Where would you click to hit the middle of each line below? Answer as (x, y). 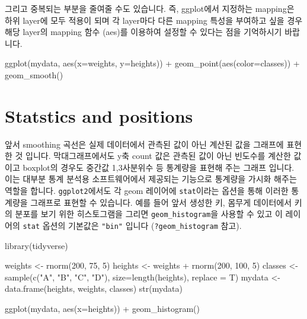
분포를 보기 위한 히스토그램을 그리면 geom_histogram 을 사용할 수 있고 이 (149, 214)
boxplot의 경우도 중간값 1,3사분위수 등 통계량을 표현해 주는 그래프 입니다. (159, 167)
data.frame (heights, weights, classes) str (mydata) (94, 288)
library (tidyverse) (36, 245)
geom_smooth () (34, 74)
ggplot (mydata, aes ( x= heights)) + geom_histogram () (102, 308)
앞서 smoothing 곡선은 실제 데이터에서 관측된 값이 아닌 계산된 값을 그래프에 (144, 144)
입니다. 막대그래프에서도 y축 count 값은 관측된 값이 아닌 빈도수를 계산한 (158, 156)
